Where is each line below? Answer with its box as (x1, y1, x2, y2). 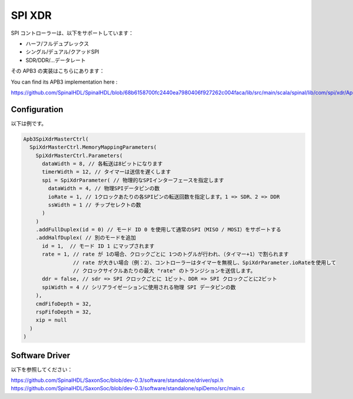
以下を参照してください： (11, 365, 73, 373)
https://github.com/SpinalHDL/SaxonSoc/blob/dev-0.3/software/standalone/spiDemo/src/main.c (11, 385, 245, 392)
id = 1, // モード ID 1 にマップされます (42, 242, 155, 250)
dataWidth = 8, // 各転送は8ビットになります (42, 160, 163, 167)
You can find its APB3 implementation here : (11, 78, 118, 85)
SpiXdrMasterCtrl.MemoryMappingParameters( (29, 144, 157, 151)
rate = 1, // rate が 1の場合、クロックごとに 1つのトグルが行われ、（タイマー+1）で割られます (42, 251, 289, 258)
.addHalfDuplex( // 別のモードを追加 (35, 234, 136, 241)
